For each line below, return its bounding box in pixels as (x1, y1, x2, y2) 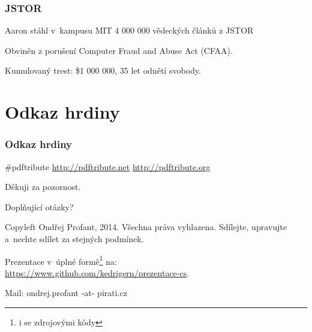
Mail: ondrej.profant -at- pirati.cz (5, 286, 127, 299)
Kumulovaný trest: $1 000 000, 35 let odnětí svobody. (5, 64, 201, 77)
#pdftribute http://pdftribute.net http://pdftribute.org (5, 160, 211, 173)
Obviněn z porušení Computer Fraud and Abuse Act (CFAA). (5, 44, 233, 56)
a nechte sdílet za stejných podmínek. (5, 232, 144, 245)
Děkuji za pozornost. (5, 180, 81, 193)
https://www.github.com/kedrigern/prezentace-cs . (5, 266, 190, 279)
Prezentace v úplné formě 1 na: (5, 253, 117, 267)
